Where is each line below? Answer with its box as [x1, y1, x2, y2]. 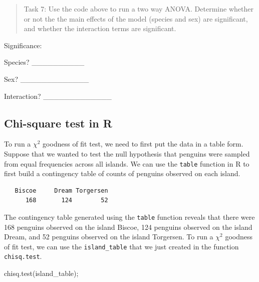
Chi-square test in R [4, 115, 112, 130]
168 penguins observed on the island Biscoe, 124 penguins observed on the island [4, 221, 252, 232]
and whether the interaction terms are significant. [24, 23, 176, 34]
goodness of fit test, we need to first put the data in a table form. [43, 138, 243, 149]
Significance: [4, 40, 42, 50]
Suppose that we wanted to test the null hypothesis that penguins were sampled [4, 148, 250, 159]
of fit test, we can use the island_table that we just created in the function [4, 241, 239, 251]
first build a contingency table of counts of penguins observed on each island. [4, 168, 240, 179]
